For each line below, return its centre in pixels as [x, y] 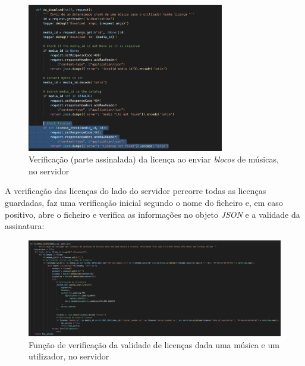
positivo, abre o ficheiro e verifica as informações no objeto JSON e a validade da [152, 214]
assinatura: [25, 226]
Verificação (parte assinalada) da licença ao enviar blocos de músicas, [154, 159]
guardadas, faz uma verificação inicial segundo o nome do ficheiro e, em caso [144, 203]
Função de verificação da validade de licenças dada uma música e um [154, 344]
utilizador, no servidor [69, 356]
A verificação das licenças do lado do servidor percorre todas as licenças [136, 191]
